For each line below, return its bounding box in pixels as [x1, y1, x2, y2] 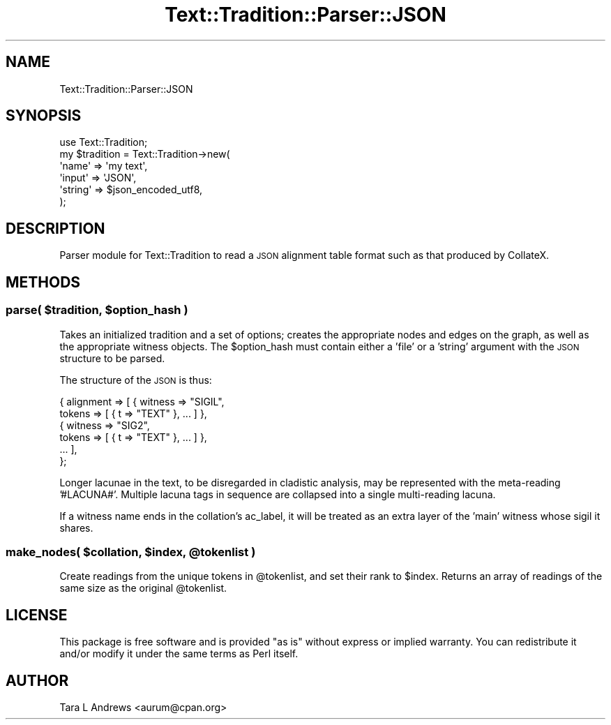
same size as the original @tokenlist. [59, 582, 227, 595]
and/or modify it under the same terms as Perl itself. [59, 648, 299, 660]
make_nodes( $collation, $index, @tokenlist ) [6, 544, 256, 559]
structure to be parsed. [59, 352, 165, 364]
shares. [59, 521, 93, 534]
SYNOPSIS [6, 107, 82, 125]
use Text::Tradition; [59, 136, 148, 149]
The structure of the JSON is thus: [59, 373, 212, 386]
